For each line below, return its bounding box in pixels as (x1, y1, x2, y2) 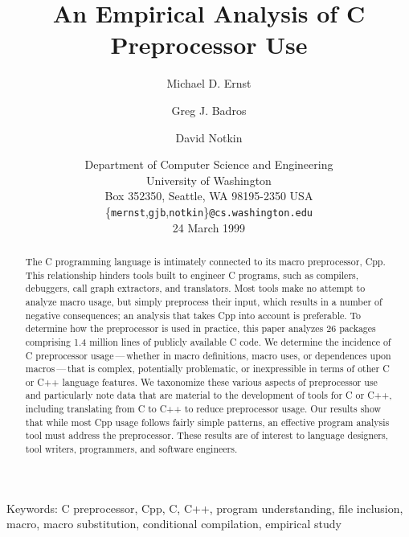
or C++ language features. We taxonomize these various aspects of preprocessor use (25, 375, 378, 388)
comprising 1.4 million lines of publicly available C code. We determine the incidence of (25, 334, 391, 348)
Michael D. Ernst (166, 75, 252, 92)
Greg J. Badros (171, 101, 247, 118)
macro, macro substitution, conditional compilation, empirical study (6, 515, 342, 532)
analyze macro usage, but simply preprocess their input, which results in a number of (25, 294, 382, 308)
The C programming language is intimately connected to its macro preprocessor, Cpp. (25, 254, 386, 268)
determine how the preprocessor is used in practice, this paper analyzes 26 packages (25, 322, 376, 335)
